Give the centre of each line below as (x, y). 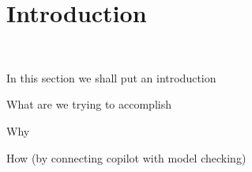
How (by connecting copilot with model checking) (126, 157)
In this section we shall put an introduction (111, 77)
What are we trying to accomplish (89, 104)
